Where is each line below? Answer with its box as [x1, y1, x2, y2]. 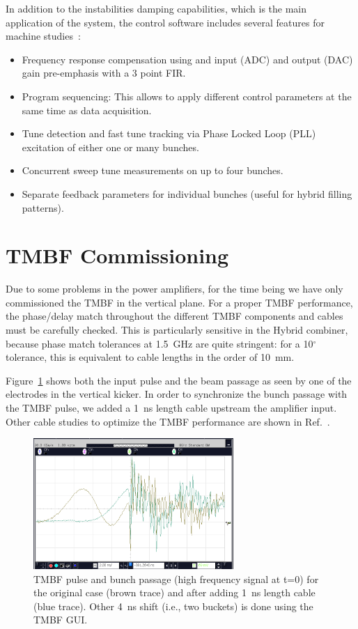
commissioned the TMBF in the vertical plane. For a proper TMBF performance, [6, 295, 353, 309]
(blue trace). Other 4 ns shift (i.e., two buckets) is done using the [33, 598, 313, 613]
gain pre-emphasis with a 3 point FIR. [22, 65, 186, 80]
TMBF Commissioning [6, 241, 229, 270]
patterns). [22, 200, 64, 215]
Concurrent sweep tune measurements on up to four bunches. [22, 163, 283, 178]
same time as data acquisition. [22, 102, 152, 117]
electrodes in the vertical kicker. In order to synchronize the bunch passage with [6, 387, 348, 401]
